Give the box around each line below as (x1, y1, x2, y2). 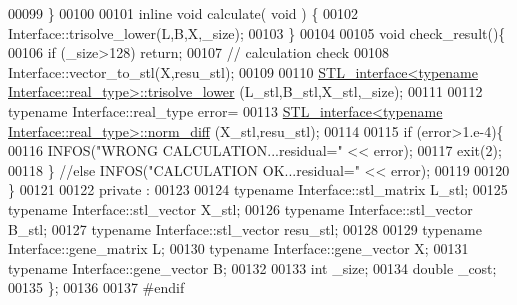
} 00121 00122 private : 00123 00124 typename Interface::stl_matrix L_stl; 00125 (8, 179, 508, 200)
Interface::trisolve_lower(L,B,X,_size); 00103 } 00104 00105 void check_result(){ (8, 22, 506, 43)
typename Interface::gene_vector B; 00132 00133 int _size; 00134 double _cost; (8, 257, 497, 278)
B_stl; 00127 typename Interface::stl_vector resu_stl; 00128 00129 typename (8, 218, 482, 239)
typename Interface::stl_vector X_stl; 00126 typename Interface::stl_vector (8, 198, 473, 219)
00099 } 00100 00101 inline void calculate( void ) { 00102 (8, 3, 359, 23)
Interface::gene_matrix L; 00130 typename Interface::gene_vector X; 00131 (8, 238, 469, 259)
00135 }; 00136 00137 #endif (8, 277, 185, 298)
